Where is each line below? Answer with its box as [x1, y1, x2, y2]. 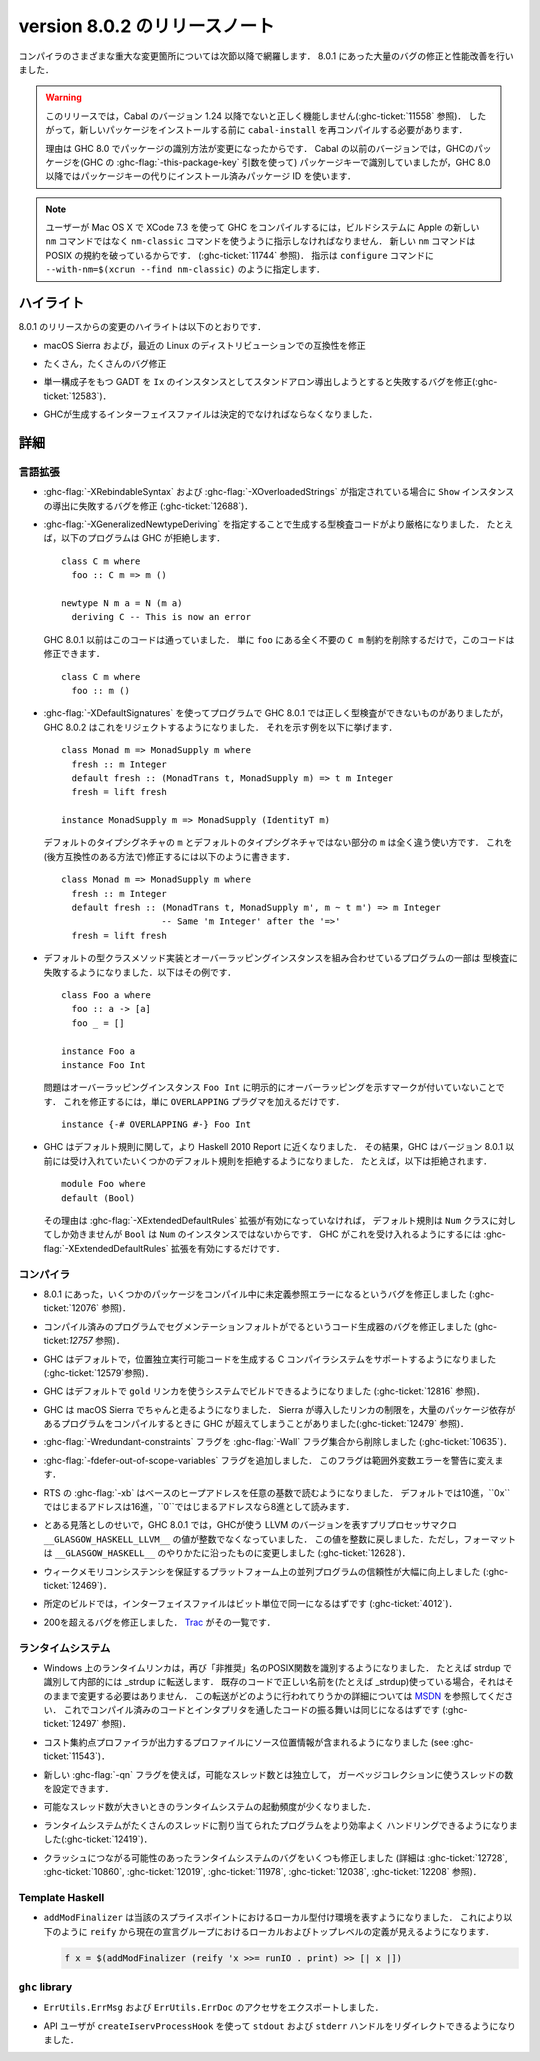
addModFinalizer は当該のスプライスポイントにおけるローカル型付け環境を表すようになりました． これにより [43, 1911, 504, 1924]
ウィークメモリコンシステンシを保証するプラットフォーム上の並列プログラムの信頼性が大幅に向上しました [43, 1565, 481, 1577]
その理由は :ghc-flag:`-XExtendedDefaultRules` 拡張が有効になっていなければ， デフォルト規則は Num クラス [43, 1215, 490, 1227]
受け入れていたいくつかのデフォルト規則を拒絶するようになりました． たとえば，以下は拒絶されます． [69, 1155, 492, 1167]
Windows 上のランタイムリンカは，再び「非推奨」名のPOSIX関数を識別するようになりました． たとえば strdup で [43, 1661, 512, 1674]
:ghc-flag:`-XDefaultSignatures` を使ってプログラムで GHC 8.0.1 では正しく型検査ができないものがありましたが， [43, 707, 509, 719]
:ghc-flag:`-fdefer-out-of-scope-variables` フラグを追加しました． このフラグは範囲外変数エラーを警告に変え [43, 1454, 495, 1466]
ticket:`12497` [43, 1718, 100, 1730]
